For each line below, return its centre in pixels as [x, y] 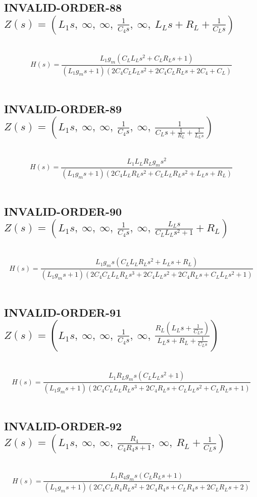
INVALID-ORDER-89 [63, 108]
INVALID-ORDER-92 [63, 426]
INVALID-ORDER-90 [63, 211]
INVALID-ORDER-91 [63, 312]
